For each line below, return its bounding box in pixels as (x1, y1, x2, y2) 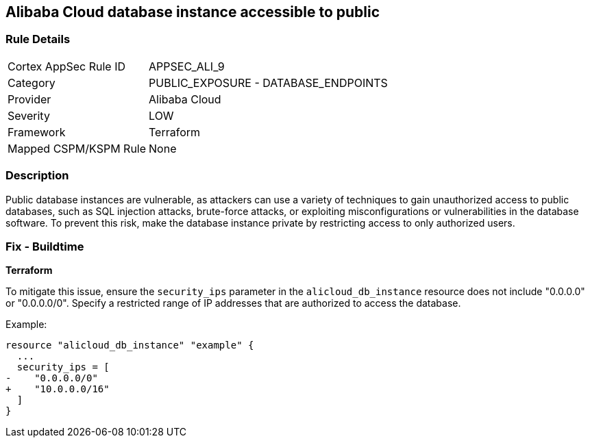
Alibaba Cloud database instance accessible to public (5, 3, 380, 21)
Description (5, 168, 69, 183)
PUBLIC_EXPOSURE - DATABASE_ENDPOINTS (149, 75, 388, 90)
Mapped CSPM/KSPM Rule (8, 141, 147, 155)
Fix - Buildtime (5, 239, 84, 253)
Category (8, 75, 56, 90)
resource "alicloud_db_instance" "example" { (5, 340, 254, 351)
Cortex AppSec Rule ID (8, 59, 126, 73)
